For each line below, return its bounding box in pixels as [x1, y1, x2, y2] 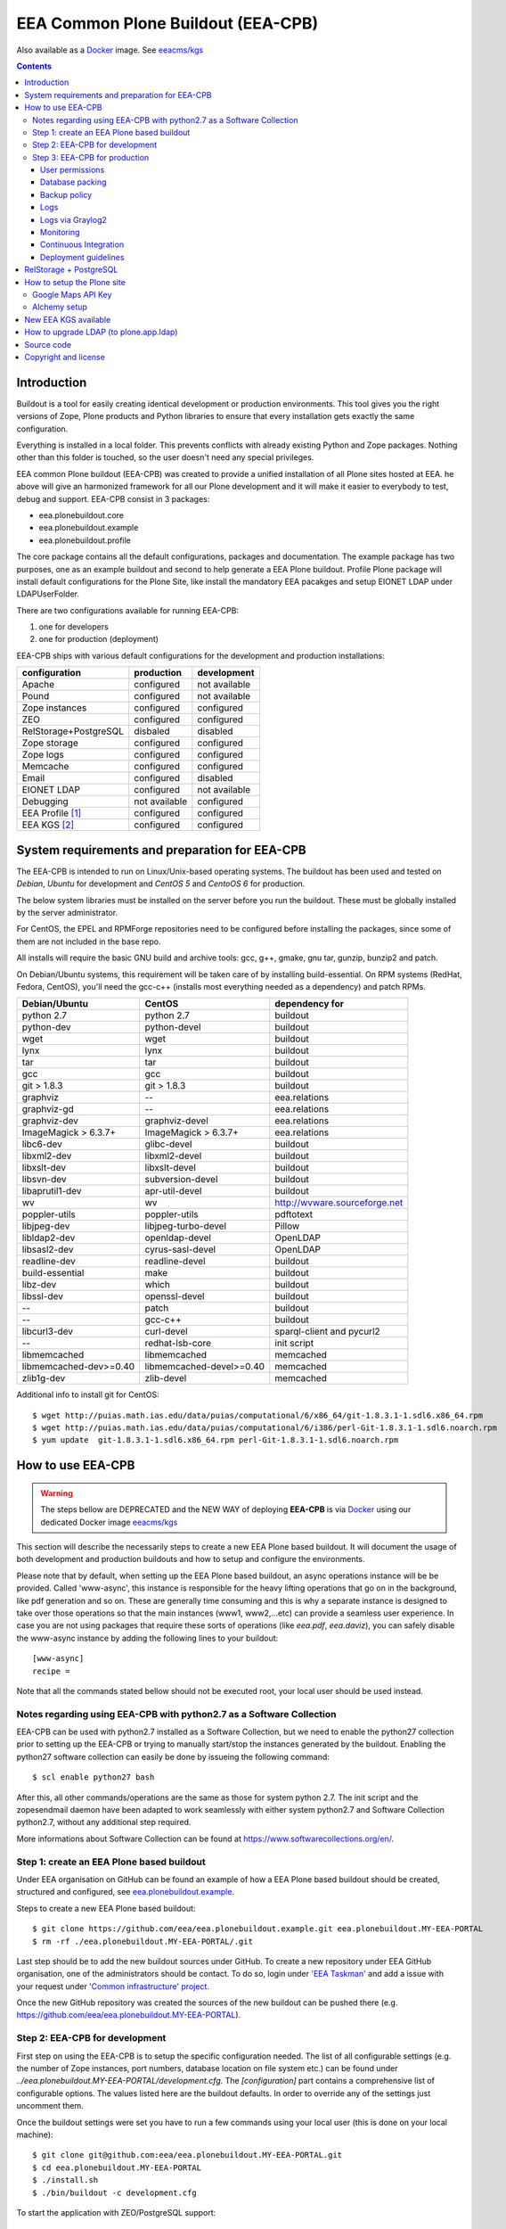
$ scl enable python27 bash [32, 1773, 155, 1782]
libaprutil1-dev [21, 1185, 82, 1197]
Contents [16, 61, 53, 71]
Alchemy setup [32, 301, 88, 312]
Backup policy [40, 189, 93, 200]
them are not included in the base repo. [16, 936, 161, 947]
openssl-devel [144, 1290, 205, 1303]
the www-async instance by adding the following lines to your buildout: [16, 1633, 279, 1643]
